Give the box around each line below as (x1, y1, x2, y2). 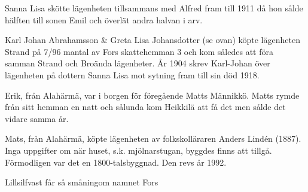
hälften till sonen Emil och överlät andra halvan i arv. (5, 13, 203, 26)
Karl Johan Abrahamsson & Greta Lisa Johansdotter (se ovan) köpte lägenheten (5, 33, 300, 46)
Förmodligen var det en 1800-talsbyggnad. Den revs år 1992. (5, 156, 227, 168)
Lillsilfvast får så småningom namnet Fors (5, 176, 158, 188)
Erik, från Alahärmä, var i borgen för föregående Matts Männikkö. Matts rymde (5, 89, 300, 101)
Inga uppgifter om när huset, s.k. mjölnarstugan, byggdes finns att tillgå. (5, 144, 272, 156)
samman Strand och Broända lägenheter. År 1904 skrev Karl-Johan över (5, 57, 270, 69)
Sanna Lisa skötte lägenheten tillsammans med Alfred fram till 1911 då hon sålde (5, 2, 303, 14)
